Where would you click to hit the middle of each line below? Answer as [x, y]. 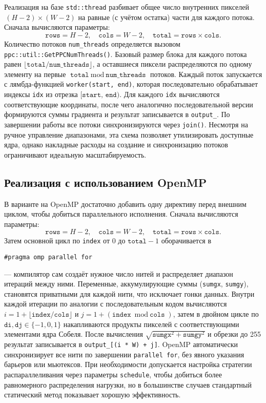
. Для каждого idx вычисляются [170, 94]
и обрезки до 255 [234, 334]
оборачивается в [186, 241]
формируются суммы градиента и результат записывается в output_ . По [117, 114]
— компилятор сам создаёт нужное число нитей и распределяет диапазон [119, 273]
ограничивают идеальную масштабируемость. [75, 154]
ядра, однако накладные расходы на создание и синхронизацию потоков [116, 145]
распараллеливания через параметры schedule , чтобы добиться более [113, 374]
